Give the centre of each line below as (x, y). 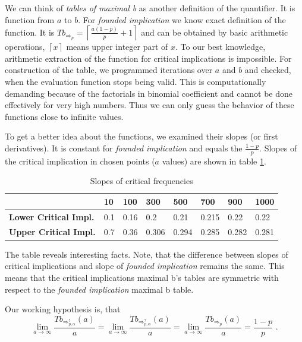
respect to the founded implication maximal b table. (99, 289)
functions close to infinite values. (64, 116)
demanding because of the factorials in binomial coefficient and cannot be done (149, 93)
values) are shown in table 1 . (214, 161)
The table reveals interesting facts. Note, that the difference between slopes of (147, 254)
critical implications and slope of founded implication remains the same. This (145, 266)
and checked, (268, 70)
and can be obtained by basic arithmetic (215, 32)
